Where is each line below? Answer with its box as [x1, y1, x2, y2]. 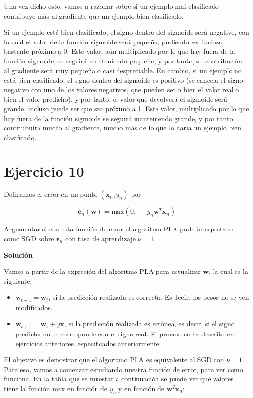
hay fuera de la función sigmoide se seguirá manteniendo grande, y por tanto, [4, 113, 235, 123]
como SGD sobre [4, 233, 54, 244]
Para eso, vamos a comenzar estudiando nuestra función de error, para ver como [4, 364, 243, 374]
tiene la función [4, 383, 50, 393]
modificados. [15, 302, 53, 312]
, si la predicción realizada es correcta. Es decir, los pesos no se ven [48, 292, 249, 302]
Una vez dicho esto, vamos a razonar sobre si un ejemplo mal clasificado [4, 1, 219, 11]
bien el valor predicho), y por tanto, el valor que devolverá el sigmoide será [4, 94, 228, 104]
